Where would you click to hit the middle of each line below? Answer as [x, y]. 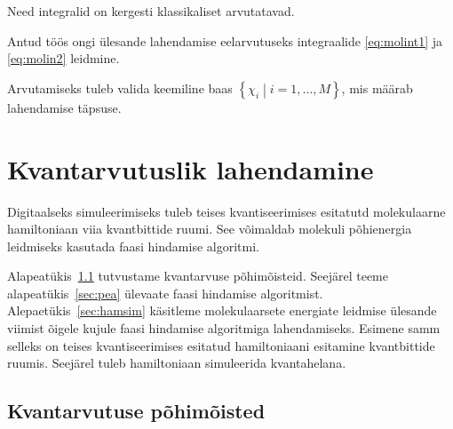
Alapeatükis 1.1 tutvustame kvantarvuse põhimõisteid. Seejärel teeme [198, 276]
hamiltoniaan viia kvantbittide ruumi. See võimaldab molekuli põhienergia [210, 229]
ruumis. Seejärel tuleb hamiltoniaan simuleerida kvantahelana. [177, 363]
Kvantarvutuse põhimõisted [136, 411]
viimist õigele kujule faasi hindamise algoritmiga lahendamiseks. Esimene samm [224, 328]
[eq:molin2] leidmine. [64, 58]
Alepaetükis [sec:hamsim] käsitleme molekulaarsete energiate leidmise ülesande [222, 310]
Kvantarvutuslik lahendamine [191, 168]
